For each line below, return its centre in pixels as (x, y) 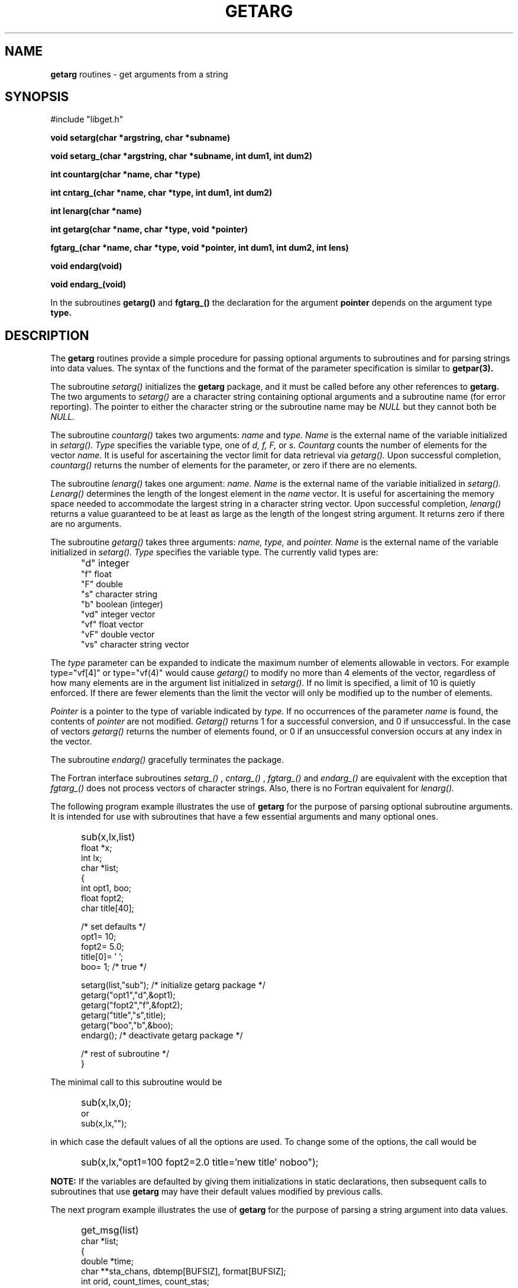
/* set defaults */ (114, 927)
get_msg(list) (110, 1230)
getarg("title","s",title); (124, 1015)
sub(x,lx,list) (108, 837)
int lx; (92, 858)
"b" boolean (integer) (122, 604)
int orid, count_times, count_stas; (145, 1281)
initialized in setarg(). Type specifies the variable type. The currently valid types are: (214, 552)
